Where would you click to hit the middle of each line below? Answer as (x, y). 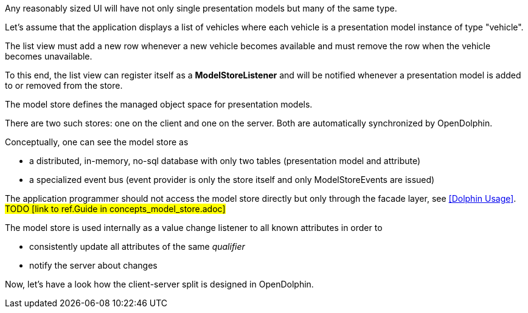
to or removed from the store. (64, 85)
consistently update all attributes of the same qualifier (137, 246)
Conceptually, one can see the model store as (97, 142)
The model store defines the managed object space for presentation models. (159, 104)
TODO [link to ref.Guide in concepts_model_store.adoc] (115, 209)
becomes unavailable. (49, 56)
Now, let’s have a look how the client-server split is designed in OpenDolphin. (159, 284)
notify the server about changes (93, 265)
